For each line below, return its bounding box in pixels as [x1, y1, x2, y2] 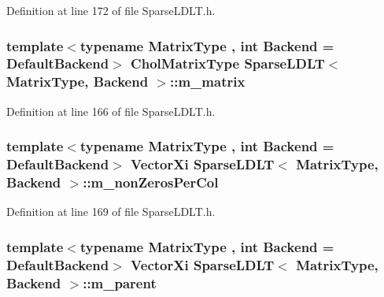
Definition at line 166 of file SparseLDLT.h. [6, 102, 216, 119]
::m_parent [83, 273, 157, 292]
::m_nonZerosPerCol [83, 173, 219, 192]
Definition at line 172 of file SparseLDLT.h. [6, 2, 216, 18]
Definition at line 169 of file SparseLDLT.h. [6, 203, 216, 220]
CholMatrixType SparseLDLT [131, 54, 325, 73]
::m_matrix [169, 72, 246, 91]
